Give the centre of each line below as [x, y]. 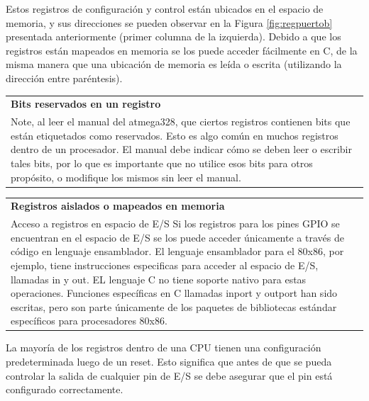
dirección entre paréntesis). [64, 78]
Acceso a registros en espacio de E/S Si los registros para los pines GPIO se [175, 224]
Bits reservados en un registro [86, 104]
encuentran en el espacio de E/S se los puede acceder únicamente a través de [177, 237]
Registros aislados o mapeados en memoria [118, 206]
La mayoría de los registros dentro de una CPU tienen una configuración [164, 348]
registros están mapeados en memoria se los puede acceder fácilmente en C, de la [182, 50]
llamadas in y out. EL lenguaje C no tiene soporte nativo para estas [159, 279]
